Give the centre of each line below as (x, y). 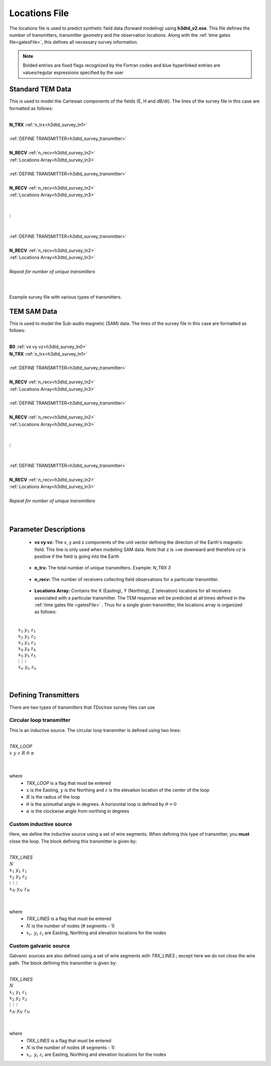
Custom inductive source (41, 824)
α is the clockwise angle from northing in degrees (78, 811)
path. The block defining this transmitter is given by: (63, 963)
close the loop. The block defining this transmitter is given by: (73, 841)
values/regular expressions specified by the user (73, 72)
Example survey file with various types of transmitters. (66, 297)
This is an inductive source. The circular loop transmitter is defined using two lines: (95, 730)
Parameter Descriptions (47, 529)
